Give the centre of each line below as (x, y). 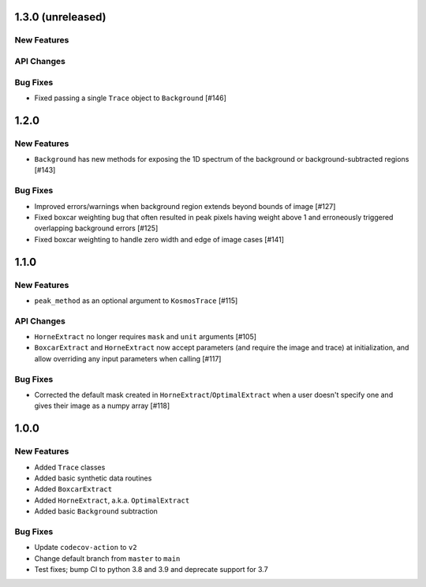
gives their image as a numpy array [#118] (102, 406)
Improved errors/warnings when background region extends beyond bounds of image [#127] (185, 206)
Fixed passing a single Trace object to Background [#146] (130, 98)
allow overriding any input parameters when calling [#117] (128, 358)
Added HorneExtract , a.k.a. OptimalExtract (112, 500)
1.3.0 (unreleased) (60, 17)
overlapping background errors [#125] (96, 228)
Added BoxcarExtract (73, 489)
